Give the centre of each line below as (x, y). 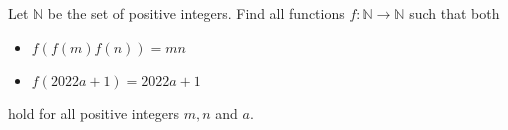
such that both (454, 13)
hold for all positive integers (93, 112)
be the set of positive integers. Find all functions (196, 13)
